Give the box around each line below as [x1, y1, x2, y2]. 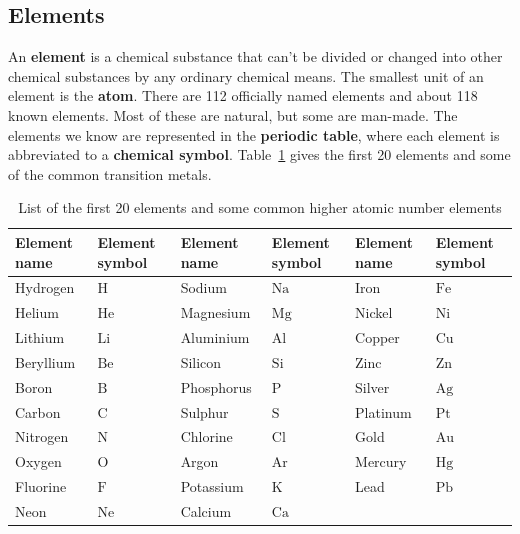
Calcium [180, 500, 232, 521]
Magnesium [180, 302, 251, 323]
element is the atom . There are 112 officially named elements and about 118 [8, 85, 478, 106]
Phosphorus [180, 376, 252, 397]
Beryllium [15, 351, 76, 372]
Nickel [355, 302, 393, 323]
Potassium [180, 476, 244, 497]
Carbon [15, 401, 61, 422]
